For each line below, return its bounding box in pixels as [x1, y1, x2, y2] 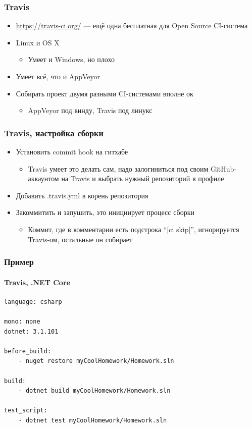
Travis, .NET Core [4, 277, 70, 287]
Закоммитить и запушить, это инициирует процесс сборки [16, 207, 194, 218]
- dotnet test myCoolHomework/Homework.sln [18, 416, 167, 424]
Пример [4, 255, 34, 268]
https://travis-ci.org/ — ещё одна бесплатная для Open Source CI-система [16, 20, 248, 31]
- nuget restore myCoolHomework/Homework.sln [18, 357, 174, 365]
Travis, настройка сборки [4, 126, 104, 139]
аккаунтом [28, 173, 59, 184]
